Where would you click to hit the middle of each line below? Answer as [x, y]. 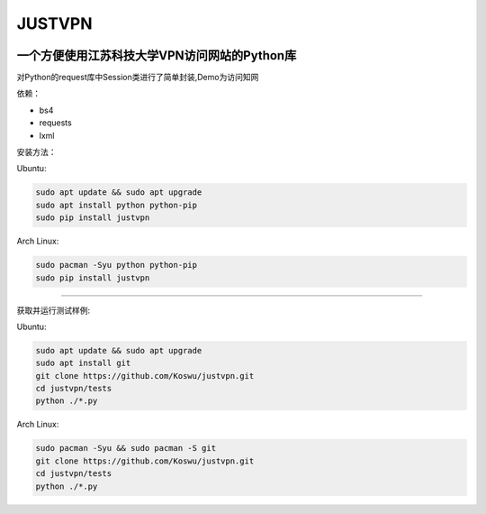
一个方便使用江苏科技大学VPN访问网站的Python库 [157, 55]
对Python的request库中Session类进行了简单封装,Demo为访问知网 [138, 78]
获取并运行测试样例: [54, 310]
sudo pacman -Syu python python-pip [117, 265]
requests [55, 123]
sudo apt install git [83, 363]
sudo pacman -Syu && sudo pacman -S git [126, 448]
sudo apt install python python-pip [117, 205]
